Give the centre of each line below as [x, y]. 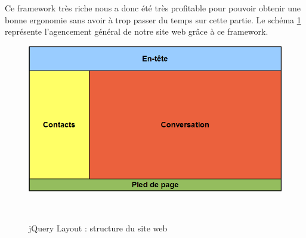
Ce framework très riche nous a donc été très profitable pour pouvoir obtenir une [153, 8]
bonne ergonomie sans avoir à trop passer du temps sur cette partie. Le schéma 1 [153, 19]
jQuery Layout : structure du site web [98, 228]
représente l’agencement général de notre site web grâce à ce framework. [137, 31]
